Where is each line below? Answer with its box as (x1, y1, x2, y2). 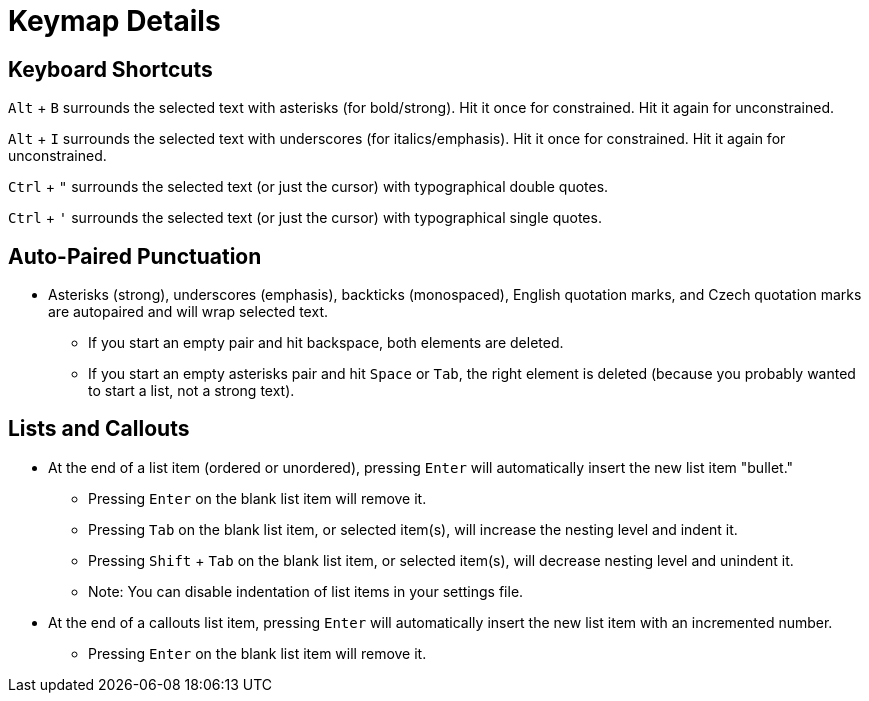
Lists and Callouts (8, 416, 190, 442)
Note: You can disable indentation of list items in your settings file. (88, 582, 524, 600)
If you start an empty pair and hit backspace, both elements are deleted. (88, 334, 564, 352)
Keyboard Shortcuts (8, 56, 213, 82)
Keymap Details (8, 4, 221, 38)
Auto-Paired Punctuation (8, 243, 262, 269)
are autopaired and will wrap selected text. (48, 303, 328, 321)
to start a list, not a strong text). (88, 382, 295, 400)
